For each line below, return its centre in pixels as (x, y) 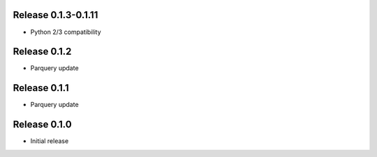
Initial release (50, 141)
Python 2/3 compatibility (66, 32)
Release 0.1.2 (42, 52)
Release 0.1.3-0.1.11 (56, 15)
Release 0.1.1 (41, 88)
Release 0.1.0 (43, 125)
